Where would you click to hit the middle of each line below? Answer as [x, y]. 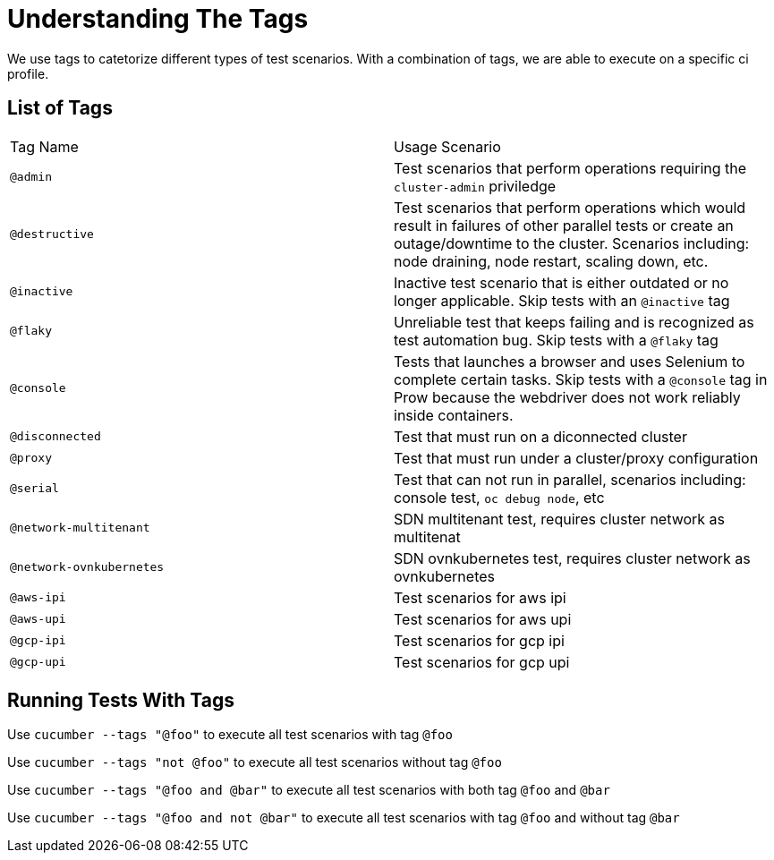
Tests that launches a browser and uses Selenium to [570, 361]
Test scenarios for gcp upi [482, 662]
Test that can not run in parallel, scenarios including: [570, 479]
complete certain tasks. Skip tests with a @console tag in [581, 379]
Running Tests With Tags [121, 701]
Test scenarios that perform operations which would [570, 207]
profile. [28, 73]
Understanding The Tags [158, 19]
